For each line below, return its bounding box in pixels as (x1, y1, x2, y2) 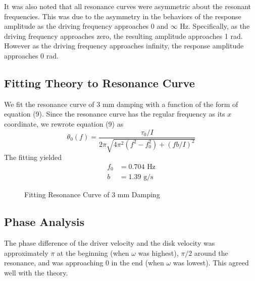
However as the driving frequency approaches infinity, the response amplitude (4, 40, 244, 51)
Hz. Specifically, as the (180, 21, 250, 31)
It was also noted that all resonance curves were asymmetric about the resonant (4, 1, 251, 11)
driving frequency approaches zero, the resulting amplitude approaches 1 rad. (4, 30, 243, 41)
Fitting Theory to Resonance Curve (4, 75, 195, 90)
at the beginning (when (57, 247, 129, 258)
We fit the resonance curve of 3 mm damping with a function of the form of (4, 98, 238, 109)
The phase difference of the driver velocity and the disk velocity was (4, 237, 215, 248)
